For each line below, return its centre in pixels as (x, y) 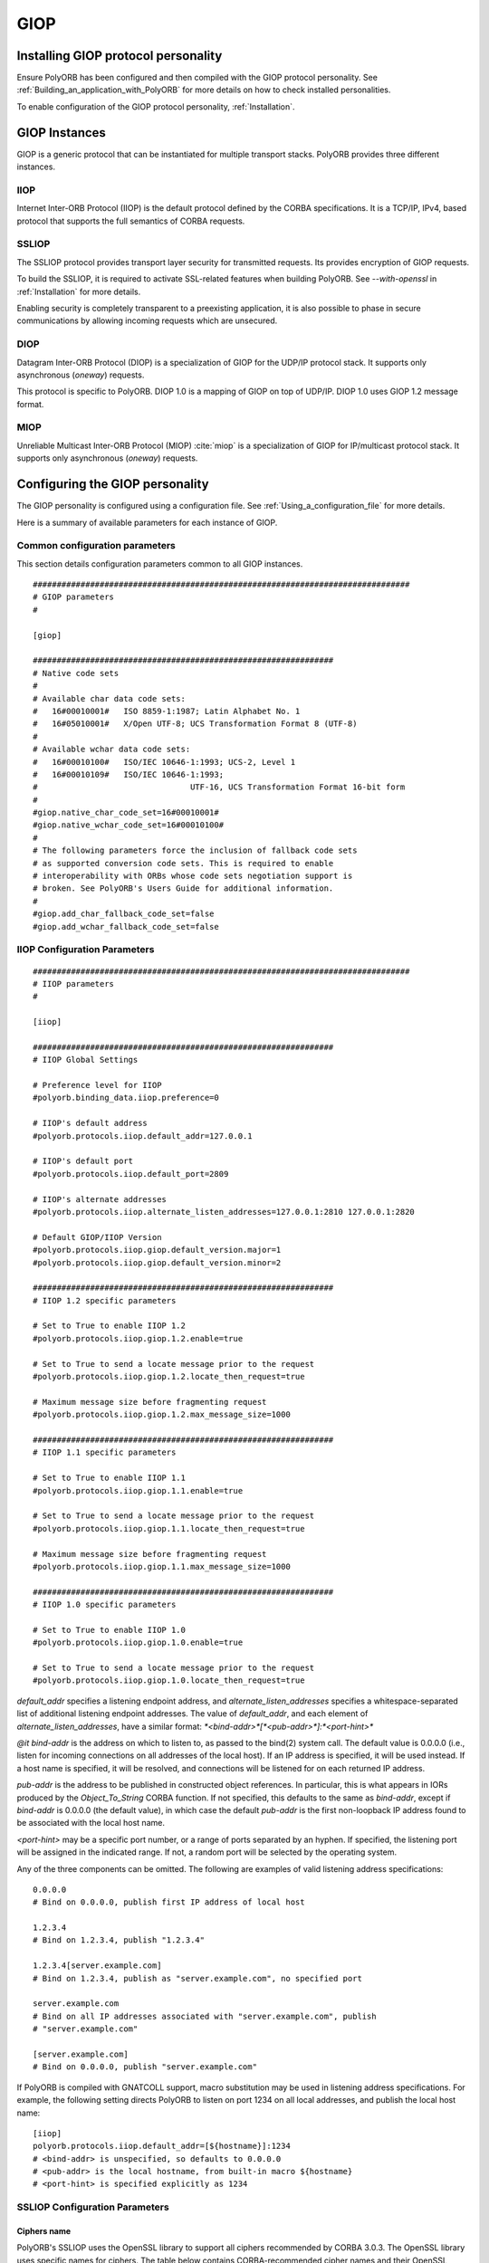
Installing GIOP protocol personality (120, 56)
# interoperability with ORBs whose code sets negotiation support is (193, 876)
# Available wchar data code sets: (112, 750)
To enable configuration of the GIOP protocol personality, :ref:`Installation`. (156, 106)
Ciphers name (44, 2231)
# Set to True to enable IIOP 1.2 (109, 1326)
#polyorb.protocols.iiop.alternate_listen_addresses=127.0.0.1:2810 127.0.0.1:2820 (224, 1212)
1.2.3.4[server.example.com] (97, 1966)
